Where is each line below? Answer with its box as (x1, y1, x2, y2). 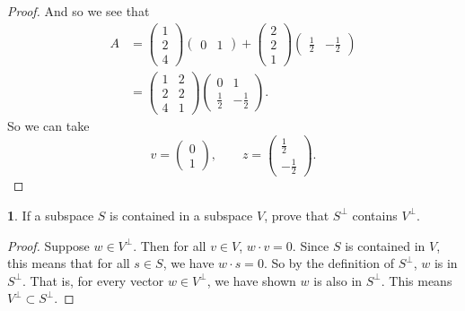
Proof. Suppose (7, 236, 90, 255)
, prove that (264, 205, 329, 224)
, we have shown (206, 271, 296, 289)
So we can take (7, 116, 90, 134)
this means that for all (7, 254, 130, 272)
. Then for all (133, 236, 206, 255)
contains (352, 205, 398, 224)
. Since (292, 236, 329, 255)
